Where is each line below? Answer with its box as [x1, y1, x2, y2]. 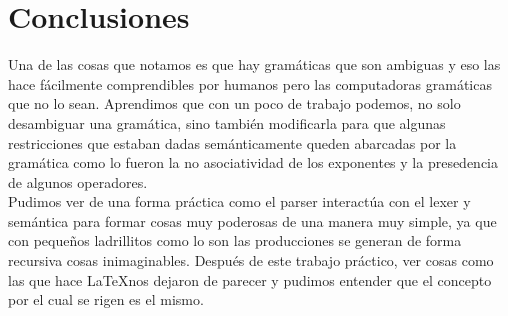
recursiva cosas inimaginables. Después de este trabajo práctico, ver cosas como [8, 250, 494, 271]
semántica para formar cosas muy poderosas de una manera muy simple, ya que [8, 210, 497, 231]
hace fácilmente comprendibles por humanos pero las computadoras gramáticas [8, 73, 492, 94]
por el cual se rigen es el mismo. [8, 289, 204, 310]
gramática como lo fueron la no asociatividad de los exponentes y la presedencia [8, 152, 499, 173]
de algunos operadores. [8, 171, 148, 192]
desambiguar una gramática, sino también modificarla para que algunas [8, 112, 446, 133]
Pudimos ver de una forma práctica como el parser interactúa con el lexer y [8, 191, 471, 212]
